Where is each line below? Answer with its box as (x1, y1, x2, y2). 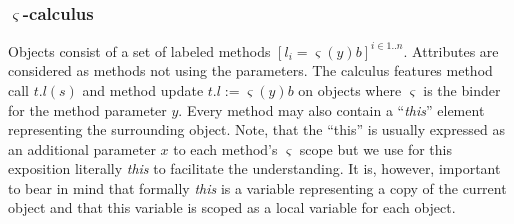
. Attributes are (403, 40, 499, 61)
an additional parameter (8, 138, 156, 159)
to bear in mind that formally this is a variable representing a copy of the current (8, 177, 507, 198)
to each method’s (173, 138, 278, 159)
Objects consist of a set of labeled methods (8, 40, 271, 61)
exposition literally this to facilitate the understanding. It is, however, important (8, 158, 501, 179)
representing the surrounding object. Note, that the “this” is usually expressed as (8, 119, 506, 140)
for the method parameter (8, 99, 167, 120)
